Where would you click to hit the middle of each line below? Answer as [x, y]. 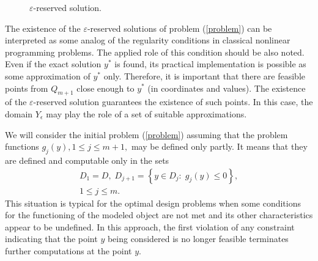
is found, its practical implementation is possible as [210, 64]
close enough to [105, 88]
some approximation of [48, 75]
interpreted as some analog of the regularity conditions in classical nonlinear [148, 40]
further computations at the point [68, 250]
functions [22, 146]
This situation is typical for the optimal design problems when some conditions [153, 203]
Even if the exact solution [53, 64]
